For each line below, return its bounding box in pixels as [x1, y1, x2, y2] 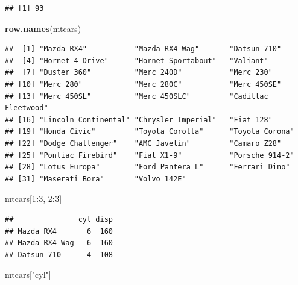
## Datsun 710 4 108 [5, 250, 113, 259]
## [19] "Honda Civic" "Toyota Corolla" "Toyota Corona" [5, 127, 294, 136]
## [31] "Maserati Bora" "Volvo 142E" [5, 174, 186, 183]
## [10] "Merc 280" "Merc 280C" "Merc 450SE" [5, 80, 282, 89]
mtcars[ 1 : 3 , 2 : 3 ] [5, 192, 62, 205]
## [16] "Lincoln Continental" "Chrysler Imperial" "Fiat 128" [5, 115, 273, 124]
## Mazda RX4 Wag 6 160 [5, 239, 113, 248]
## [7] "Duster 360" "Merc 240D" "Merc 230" [5, 68, 273, 77]
